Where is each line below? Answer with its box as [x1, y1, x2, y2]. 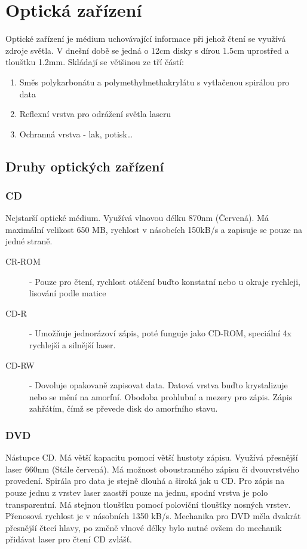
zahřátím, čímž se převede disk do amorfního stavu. [29, 402, 218, 415]
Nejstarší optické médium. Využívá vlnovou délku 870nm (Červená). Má [5, 211, 269, 224]
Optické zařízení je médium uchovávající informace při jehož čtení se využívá [5, 32, 286, 45]
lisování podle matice [29, 287, 106, 299]
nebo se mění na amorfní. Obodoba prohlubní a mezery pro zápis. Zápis [29, 390, 293, 403]
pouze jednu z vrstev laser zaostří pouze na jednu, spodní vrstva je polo [5, 486, 268, 498]
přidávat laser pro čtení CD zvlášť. [5, 533, 133, 545]
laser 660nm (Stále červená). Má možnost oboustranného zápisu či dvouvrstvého [5, 462, 299, 475]
